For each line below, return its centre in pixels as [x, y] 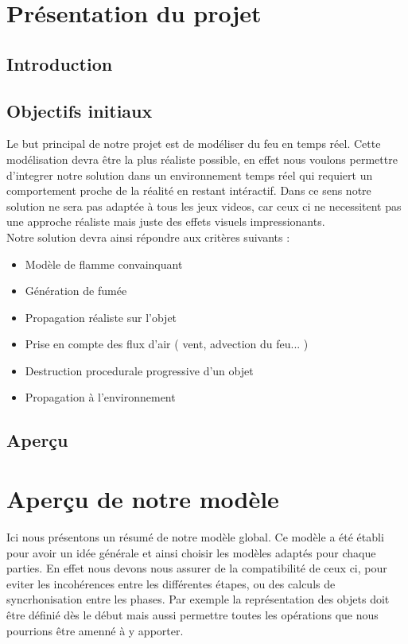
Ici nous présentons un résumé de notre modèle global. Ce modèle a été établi [195, 536]
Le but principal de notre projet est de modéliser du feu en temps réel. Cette [194, 144]
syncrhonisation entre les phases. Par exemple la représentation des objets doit [198, 599]
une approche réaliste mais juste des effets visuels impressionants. [166, 221]
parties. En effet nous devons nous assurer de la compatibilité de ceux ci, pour [197, 568]
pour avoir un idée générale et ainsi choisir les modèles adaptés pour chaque [191, 552]
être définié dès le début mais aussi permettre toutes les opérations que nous [192, 614]
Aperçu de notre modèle [143, 499]
